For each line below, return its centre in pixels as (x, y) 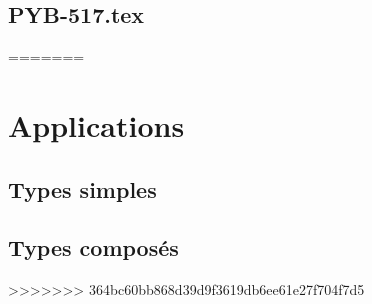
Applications (96, 124)
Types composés (93, 247)
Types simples (82, 188)
